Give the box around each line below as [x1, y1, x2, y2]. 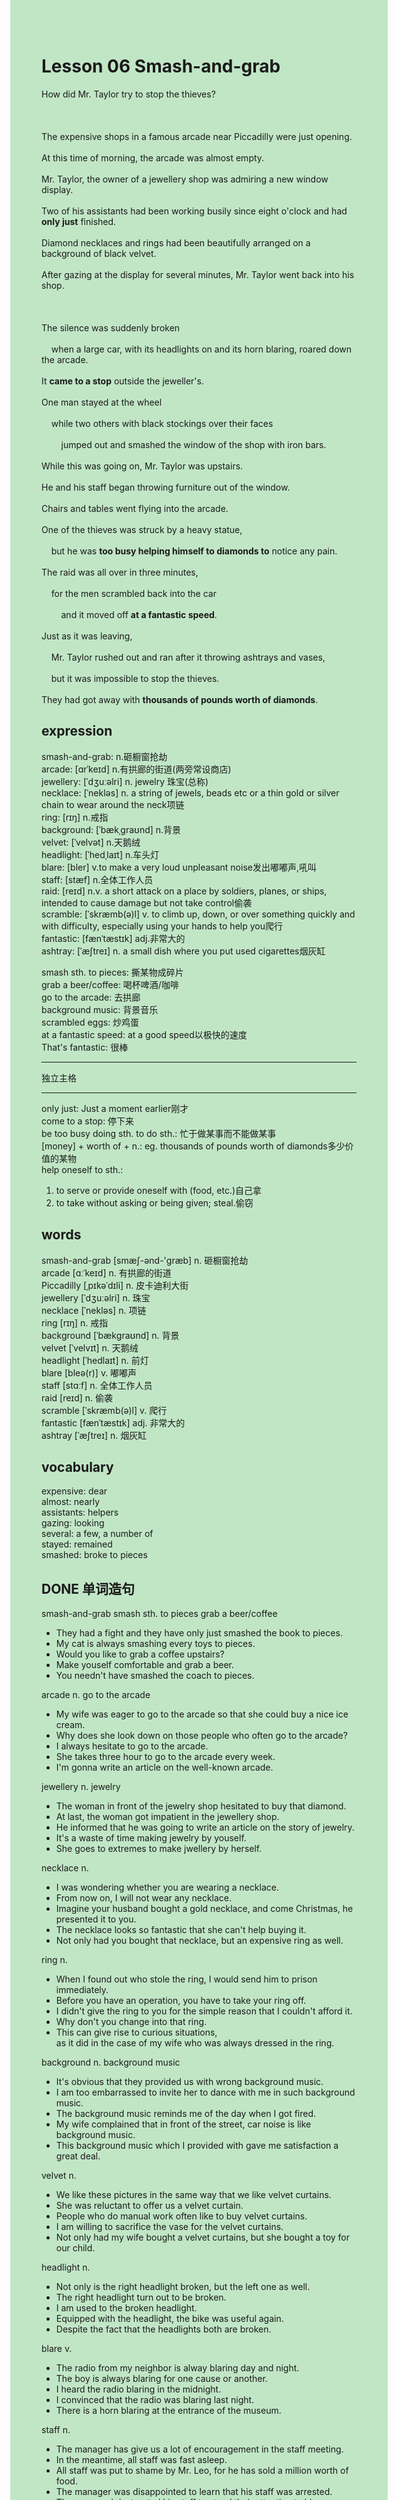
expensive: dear [41, 1485, 108, 1497]
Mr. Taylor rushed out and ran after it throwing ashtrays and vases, [50, 651, 326, 663]
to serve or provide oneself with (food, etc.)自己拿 [55, 1184, 263, 1196]
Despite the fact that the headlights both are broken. [55, 2323, 272, 2335]
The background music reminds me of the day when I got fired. [55, 2108, 317, 2120]
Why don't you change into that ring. [55, 2016, 208, 2028]
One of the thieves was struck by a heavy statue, [41, 523, 243, 535]
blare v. [41, 2343, 73, 2355]
